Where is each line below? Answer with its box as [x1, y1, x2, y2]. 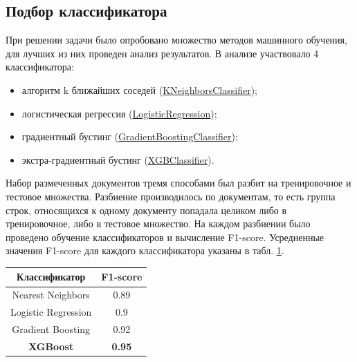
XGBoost [28, 339, 74, 353]
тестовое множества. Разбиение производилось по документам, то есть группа [6, 189, 336, 203]
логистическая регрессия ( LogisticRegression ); [21, 106, 217, 120]
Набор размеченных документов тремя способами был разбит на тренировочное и [6, 175, 351, 190]
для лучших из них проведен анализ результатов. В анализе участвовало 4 [6, 46, 319, 60]
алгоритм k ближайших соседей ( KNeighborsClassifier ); [21, 82, 258, 97]
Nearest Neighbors [12, 287, 90, 302]
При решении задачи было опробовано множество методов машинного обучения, [6, 32, 347, 47]
